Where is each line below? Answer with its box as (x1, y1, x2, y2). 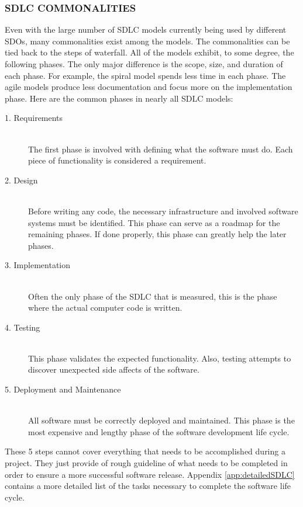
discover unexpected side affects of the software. (28, 363, 199, 376)
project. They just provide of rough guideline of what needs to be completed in (5, 457, 288, 469)
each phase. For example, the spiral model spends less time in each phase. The (5, 69, 286, 81)
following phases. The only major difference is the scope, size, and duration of (5, 58, 283, 70)
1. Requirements (5, 112, 63, 124)
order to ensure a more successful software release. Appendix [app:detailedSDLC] (5, 468, 295, 480)
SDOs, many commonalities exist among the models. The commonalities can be (5, 34, 290, 47)
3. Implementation (5, 259, 70, 271)
